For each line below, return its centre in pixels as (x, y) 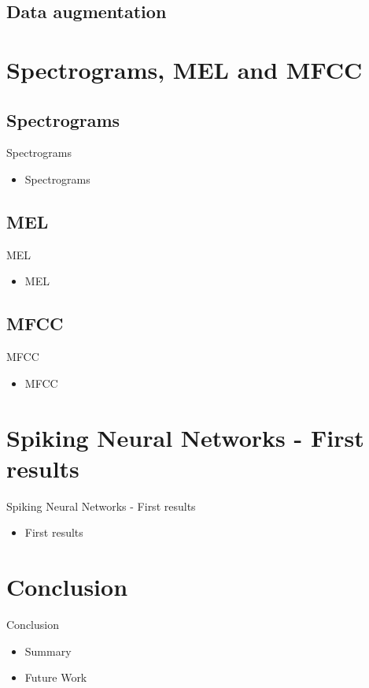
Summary (48, 651)
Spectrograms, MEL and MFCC (184, 69)
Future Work (56, 677)
